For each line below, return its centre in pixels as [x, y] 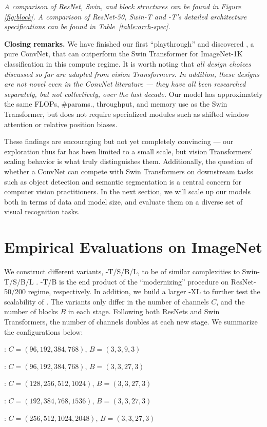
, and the [231, 301]
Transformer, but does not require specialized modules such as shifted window [127, 114]
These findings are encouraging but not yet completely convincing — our [119, 141]
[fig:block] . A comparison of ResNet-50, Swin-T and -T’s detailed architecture [126, 16]
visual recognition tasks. [42, 211]
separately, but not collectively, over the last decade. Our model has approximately [133, 94]
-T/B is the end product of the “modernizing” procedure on [135, 281]
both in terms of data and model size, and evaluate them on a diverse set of [123, 201]
